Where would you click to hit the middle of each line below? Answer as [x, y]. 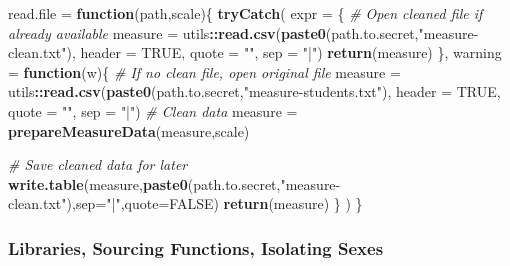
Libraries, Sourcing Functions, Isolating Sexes [196, 247]
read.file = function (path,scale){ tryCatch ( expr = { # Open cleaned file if [245, 13]
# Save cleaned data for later [98, 164]
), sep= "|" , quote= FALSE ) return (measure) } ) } [214, 203]
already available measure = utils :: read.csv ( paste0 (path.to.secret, [213, 32]
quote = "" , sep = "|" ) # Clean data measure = [153, 110]
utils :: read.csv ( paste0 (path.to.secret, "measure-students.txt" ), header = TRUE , [254, 91]
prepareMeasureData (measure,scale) [129, 130]
